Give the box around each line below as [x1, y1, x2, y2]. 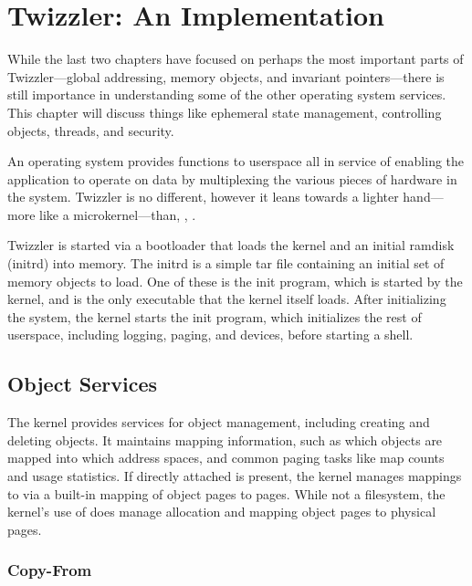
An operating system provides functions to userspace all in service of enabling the [7, 152, 465, 171]
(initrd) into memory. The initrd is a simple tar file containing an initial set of [7, 254, 445, 273]
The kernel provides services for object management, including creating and [7, 413, 430, 432]
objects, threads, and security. [7, 120, 174, 140]
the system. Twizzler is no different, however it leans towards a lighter [7, 187, 399, 206]
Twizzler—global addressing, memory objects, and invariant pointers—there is [7, 67, 445, 86]
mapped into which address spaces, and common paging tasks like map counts [7, 448, 445, 467]
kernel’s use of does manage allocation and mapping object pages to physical [7, 502, 436, 521]
